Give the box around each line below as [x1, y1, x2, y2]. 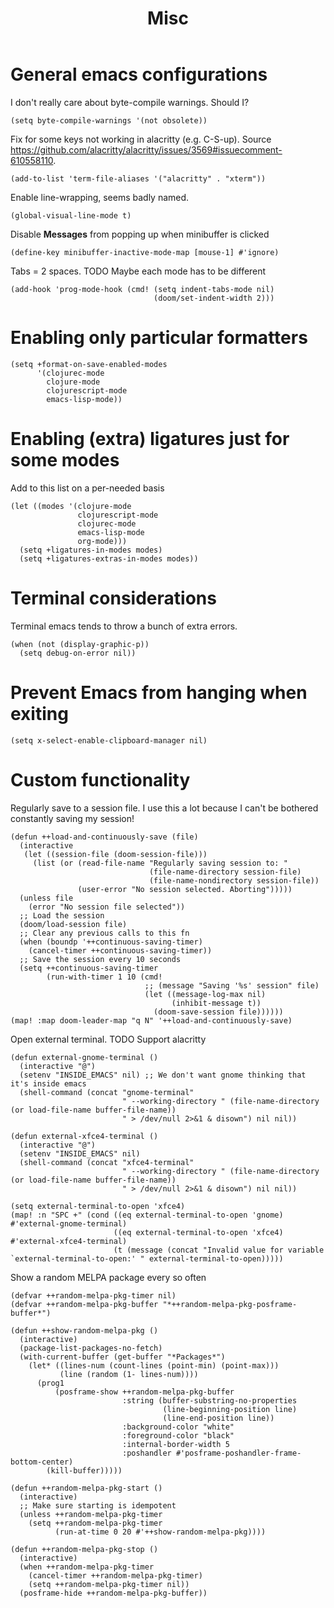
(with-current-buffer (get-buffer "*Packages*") [19, 1352, 226, 1362]
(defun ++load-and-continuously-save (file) [10, 832, 199, 842]
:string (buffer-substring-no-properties [121, 1395, 298, 1406]
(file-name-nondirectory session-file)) [148, 875, 320, 886]
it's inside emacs [10, 1078, 87, 1089]
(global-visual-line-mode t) [10, 210, 132, 221]
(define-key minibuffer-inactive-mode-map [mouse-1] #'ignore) [10, 247, 280, 257]
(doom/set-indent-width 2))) [153, 293, 275, 303]
